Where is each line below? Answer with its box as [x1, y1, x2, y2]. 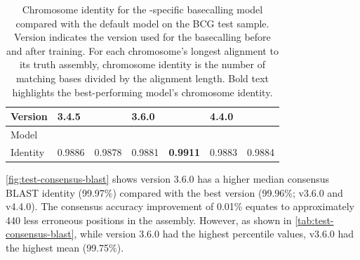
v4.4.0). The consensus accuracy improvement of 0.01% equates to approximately [6, 199, 354, 214]
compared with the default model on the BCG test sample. [15, 15, 269, 30]
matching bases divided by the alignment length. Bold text [15, 70, 269, 85]
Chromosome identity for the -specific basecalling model [22, 2, 263, 16]
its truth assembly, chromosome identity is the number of [19, 57, 265, 72]
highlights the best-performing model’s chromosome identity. [12, 84, 273, 99]
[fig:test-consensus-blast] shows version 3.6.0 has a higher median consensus [6, 171, 330, 186]
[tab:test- [295, 212, 334, 227]
